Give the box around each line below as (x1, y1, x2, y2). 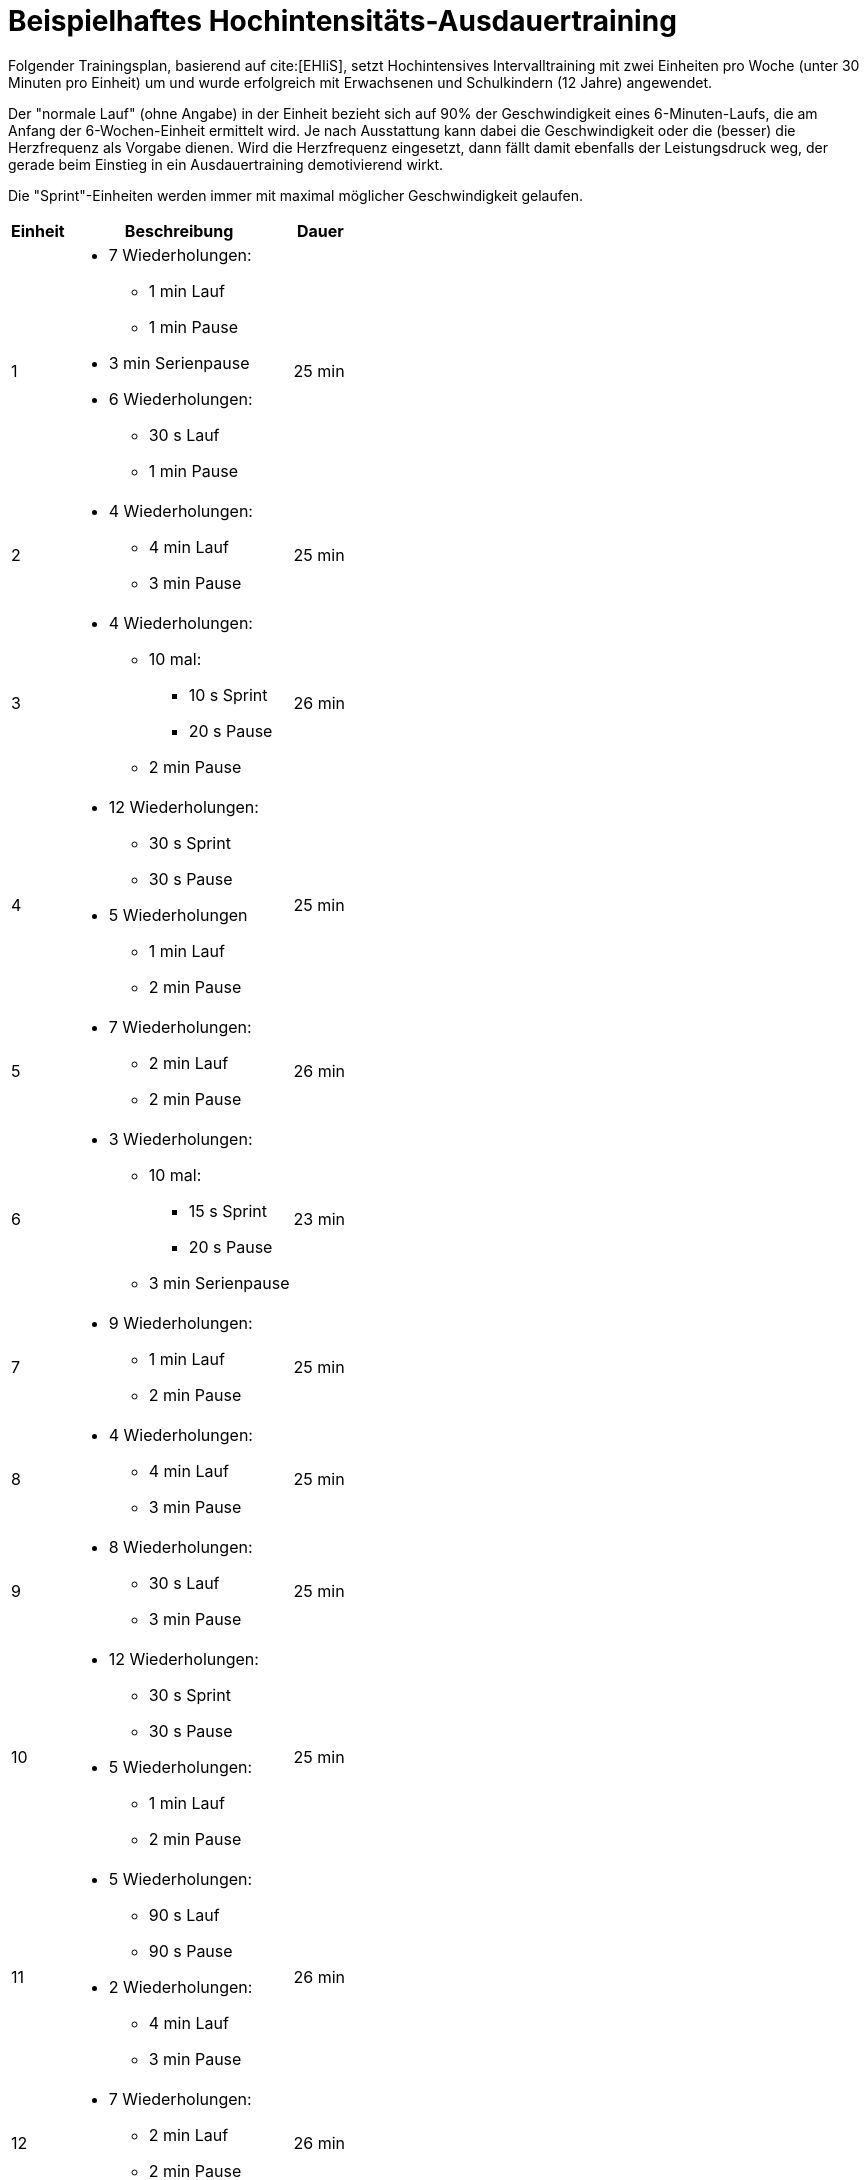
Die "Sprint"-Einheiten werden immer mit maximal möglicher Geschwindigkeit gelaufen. (8, 186, 583, 204)
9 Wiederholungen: (108, 1312, 253, 1333)
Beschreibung (124, 220, 234, 241)
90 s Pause (148, 1940, 233, 1961)
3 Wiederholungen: (108, 1128, 253, 1149)
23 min (293, 1208, 345, 1229)
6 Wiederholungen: (108, 388, 253, 409)
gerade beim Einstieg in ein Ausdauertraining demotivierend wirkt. (8, 155, 444, 173)
